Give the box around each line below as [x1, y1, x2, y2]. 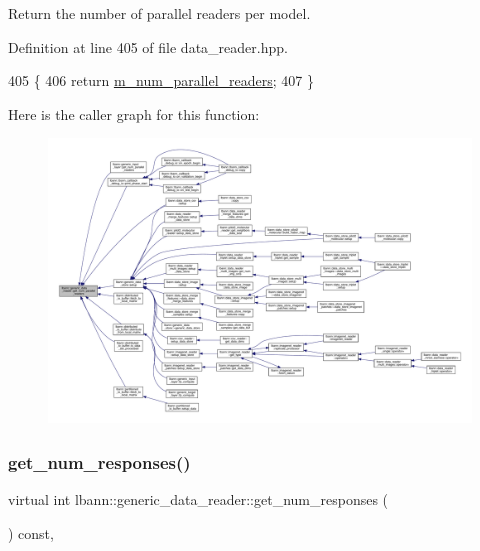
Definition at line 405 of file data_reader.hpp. [8, 36, 288, 57]
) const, [8, 522, 54, 543]
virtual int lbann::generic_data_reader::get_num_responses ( [8, 489, 389, 510]
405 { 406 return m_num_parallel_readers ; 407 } [8, 70, 314, 91]
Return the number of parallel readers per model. [8, 3, 311, 23]
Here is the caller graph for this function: [8, 103, 260, 124]
